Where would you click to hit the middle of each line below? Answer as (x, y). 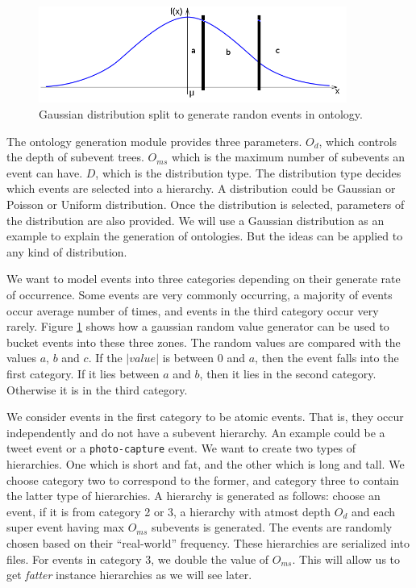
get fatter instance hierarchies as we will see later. (129, 575)
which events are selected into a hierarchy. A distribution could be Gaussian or (201, 188)
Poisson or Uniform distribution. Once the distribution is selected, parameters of (206, 204)
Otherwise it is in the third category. (97, 389)
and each (373, 511)
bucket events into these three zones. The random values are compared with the (204, 342)
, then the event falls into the (327, 358)
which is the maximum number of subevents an (288, 157)
